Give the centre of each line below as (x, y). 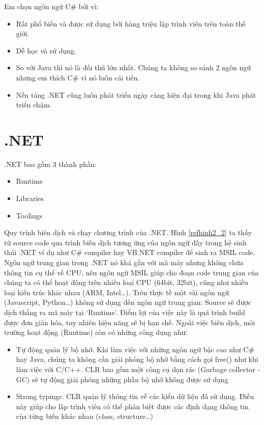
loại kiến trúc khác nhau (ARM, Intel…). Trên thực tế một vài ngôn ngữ (117, 292)
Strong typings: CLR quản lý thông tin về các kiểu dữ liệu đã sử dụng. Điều (135, 396)
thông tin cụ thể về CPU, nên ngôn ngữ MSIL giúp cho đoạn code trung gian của (131, 272)
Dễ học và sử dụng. (46, 50)
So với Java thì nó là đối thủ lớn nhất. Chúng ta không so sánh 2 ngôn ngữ (134, 67)
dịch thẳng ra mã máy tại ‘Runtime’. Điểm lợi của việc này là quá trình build (125, 312)
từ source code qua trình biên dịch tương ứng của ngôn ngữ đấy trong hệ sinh (125, 242)
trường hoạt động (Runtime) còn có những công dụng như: (96, 332)
